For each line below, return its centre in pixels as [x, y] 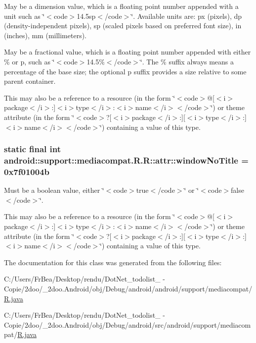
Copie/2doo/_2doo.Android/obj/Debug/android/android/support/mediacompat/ [128, 288]
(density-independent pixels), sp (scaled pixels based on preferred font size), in [123, 26]
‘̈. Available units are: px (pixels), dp [187, 16]
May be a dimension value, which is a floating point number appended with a [121, 6]
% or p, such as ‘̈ [29, 61]
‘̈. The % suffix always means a [187, 61]
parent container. [30, 81]
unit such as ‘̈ [24, 16]
